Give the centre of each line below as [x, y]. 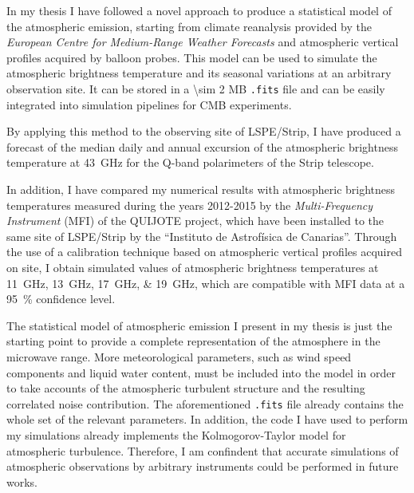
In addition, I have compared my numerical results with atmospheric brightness [201, 189]
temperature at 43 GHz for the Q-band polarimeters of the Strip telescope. [190, 162]
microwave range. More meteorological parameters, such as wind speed [179, 356]
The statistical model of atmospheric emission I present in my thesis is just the [199, 325]
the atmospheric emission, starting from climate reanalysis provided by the [189, 26]
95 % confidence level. [61, 299]
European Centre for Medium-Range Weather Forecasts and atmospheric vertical [203, 42]
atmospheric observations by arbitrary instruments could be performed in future [203, 466]
